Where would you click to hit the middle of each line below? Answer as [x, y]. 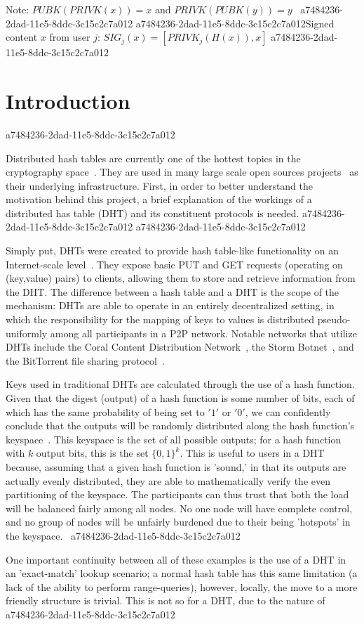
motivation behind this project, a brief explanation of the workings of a [159, 199]
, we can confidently [288, 411]
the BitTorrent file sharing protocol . [85, 360]
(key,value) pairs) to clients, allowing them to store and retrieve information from [181, 278]
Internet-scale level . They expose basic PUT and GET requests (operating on [174, 264]
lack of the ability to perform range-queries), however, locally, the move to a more [182, 586]
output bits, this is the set [92, 453]
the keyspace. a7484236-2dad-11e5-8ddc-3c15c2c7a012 [123, 535]
